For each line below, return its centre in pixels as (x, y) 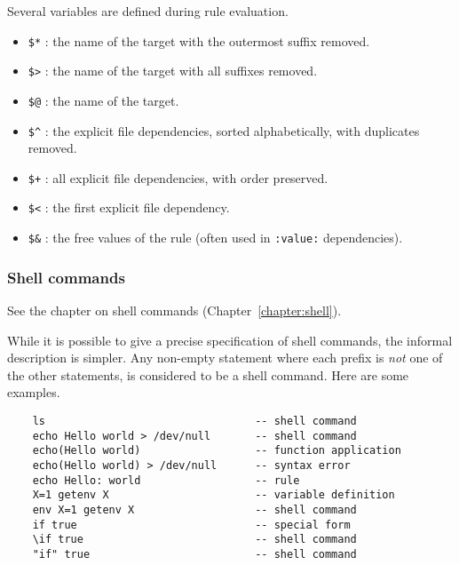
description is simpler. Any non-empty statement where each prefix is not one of (225, 358)
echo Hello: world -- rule (166, 480)
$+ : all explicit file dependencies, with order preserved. (178, 177)
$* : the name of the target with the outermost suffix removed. (199, 40)
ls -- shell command (194, 421)
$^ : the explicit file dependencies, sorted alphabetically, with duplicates (224, 130)
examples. (34, 392)
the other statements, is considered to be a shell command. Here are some (208, 374)
